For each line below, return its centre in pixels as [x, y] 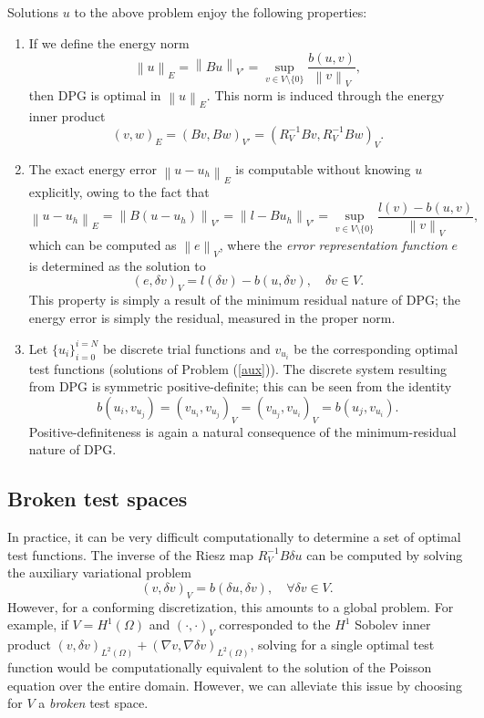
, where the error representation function [333, 244]
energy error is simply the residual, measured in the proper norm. [212, 317]
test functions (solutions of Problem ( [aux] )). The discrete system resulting [238, 368]
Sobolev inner [393, 624]
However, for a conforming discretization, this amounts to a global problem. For [231, 606]
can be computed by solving [385, 554]
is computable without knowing [323, 168]
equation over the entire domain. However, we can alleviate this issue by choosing [235, 685]
